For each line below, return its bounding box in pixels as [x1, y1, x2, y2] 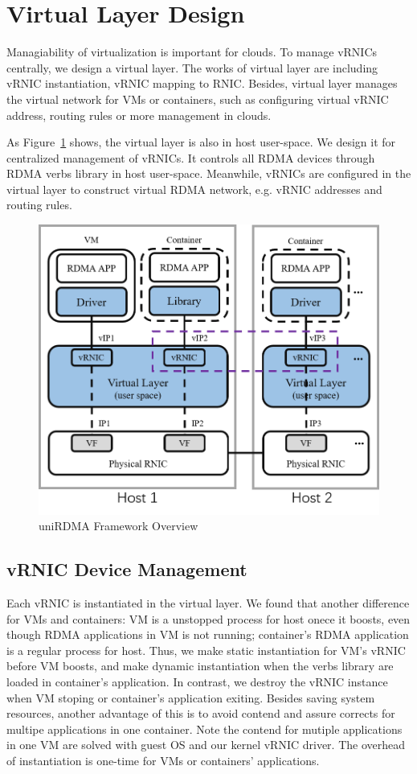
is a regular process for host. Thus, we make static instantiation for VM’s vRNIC [6, 641, 406, 658]
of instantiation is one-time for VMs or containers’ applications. [6, 752, 320, 769]
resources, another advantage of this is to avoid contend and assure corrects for [6, 705, 395, 722]
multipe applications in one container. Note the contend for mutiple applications [6, 720, 403, 737]
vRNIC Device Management [6, 557, 247, 582]
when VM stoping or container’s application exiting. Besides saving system [6, 689, 375, 706]
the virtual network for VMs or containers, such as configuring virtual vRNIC [6, 90, 389, 107]
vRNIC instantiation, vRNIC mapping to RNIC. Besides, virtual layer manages [6, 75, 398, 92]
